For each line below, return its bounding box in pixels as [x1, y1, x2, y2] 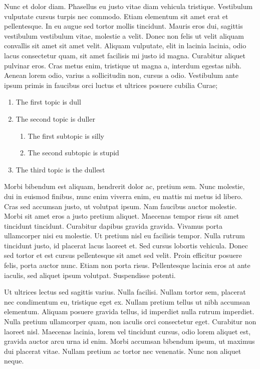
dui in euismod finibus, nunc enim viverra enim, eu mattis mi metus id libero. [4, 191, 243, 201]
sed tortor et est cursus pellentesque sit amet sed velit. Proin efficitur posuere [4, 250, 242, 260]
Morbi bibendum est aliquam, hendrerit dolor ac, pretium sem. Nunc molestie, [4, 181, 245, 192]
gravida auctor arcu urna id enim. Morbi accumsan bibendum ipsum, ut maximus [4, 336, 255, 346]
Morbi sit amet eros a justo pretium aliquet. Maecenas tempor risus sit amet [4, 211, 239, 221]
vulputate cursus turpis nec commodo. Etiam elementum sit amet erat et [4, 11, 228, 21]
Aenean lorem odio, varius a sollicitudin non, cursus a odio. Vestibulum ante [4, 70, 238, 80]
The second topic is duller [16, 113, 95, 124]
